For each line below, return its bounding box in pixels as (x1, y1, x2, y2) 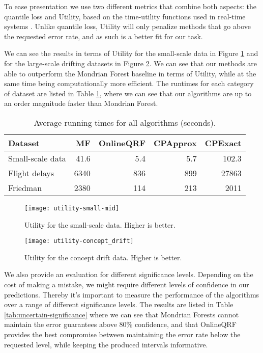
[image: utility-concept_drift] (24, 237, 134, 245)
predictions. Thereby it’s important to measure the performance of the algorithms (4, 289, 259, 300)
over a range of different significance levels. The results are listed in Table (4, 299, 233, 310)
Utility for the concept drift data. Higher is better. (24, 252, 182, 262)
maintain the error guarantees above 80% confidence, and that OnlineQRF (4, 319, 237, 330)
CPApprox (154, 137, 197, 149)
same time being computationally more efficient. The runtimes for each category (4, 78, 254, 89)
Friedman (8, 181, 42, 194)
